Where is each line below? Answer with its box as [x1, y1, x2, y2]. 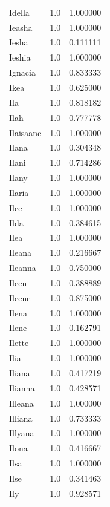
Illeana [9, 396, 34, 409]
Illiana [9, 411, 33, 424]
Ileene [9, 291, 31, 304]
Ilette [9, 336, 29, 349]
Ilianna [9, 381, 35, 394]
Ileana [9, 246, 31, 259]
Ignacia [9, 66, 36, 79]
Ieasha [9, 21, 33, 33]
